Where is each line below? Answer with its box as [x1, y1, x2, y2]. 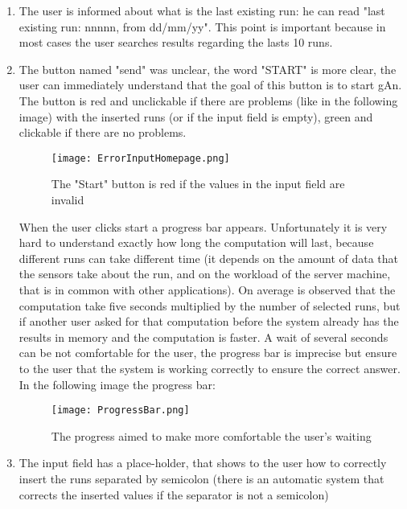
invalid [51, 191, 84, 207]
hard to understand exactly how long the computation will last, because [18, 234, 374, 251]
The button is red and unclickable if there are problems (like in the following [18, 92, 398, 109]
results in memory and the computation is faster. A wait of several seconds [18, 328, 388, 345]
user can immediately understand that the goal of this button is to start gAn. [18, 76, 402, 93]
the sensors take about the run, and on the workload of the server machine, [18, 265, 391, 282]
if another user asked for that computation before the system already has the [18, 313, 399, 330]
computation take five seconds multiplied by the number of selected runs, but [18, 297, 401, 314]
